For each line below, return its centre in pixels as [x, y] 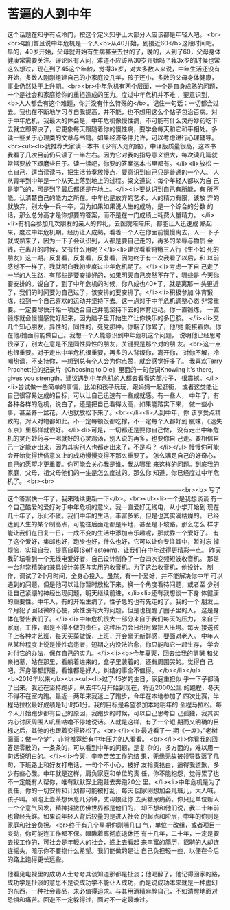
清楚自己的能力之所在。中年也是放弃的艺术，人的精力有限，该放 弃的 [122, 197]
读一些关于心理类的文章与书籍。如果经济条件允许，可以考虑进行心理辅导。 [112, 137]
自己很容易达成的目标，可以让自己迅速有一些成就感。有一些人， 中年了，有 [113, 395]
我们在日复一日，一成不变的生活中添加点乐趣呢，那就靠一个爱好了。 [115, 533]
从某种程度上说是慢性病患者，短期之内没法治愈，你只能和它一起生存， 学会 [113, 644]
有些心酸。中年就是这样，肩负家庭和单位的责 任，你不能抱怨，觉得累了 [113, 773]
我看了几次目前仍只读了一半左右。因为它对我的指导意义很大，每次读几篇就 [112, 155]
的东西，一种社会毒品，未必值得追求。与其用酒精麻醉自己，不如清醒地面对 [112, 891]
